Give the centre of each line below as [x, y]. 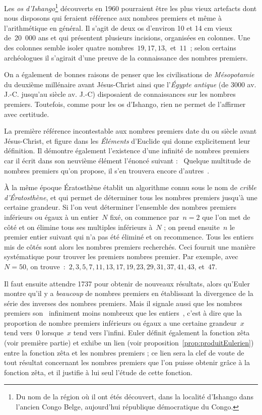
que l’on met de [226, 217]
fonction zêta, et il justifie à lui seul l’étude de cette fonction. [98, 372]
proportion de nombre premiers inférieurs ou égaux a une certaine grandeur [120, 322]
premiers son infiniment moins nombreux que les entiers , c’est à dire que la [123, 313]
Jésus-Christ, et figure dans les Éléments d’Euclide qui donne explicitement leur [127, 140]
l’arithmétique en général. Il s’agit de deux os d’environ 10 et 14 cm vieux [118, 27]
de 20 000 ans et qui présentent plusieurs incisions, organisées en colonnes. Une [127, 38]
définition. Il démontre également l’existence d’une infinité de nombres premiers [127, 151]
